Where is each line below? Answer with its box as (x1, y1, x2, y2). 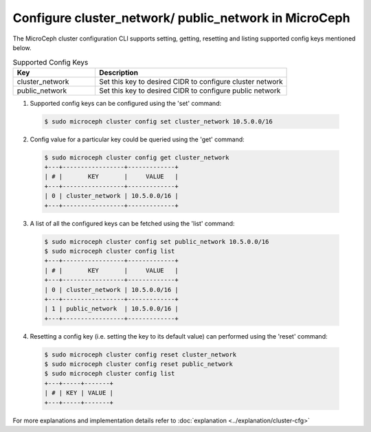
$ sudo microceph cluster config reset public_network (44, 361, 233, 368)
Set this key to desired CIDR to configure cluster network (98, 76, 283, 86)
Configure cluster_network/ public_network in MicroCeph (12, 10, 350, 25)
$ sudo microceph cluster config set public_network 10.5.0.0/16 (44, 238, 269, 245)
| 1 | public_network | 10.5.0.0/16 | (44, 305, 179, 312)
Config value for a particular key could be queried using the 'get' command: (30, 135, 245, 144)
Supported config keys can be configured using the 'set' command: (30, 99, 222, 107)
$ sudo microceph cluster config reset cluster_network (44, 350, 237, 359)
